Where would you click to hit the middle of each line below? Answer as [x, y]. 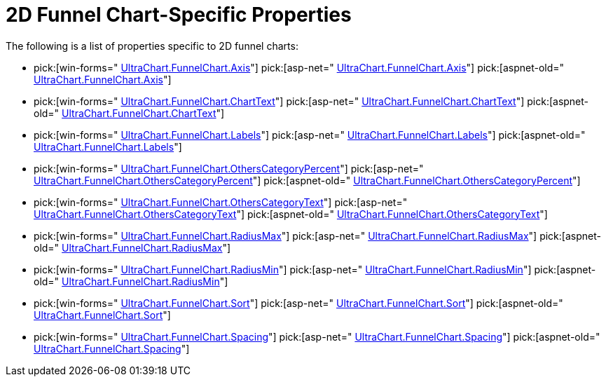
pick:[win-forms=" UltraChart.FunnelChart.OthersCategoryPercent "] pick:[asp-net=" [229, 168]
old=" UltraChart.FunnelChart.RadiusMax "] [132, 247]
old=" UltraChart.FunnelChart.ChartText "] [129, 113]
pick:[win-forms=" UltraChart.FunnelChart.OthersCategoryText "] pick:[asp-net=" [221, 202]
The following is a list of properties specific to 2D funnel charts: [152, 46]
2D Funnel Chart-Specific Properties [179, 15]
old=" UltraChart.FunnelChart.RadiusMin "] [131, 281]
